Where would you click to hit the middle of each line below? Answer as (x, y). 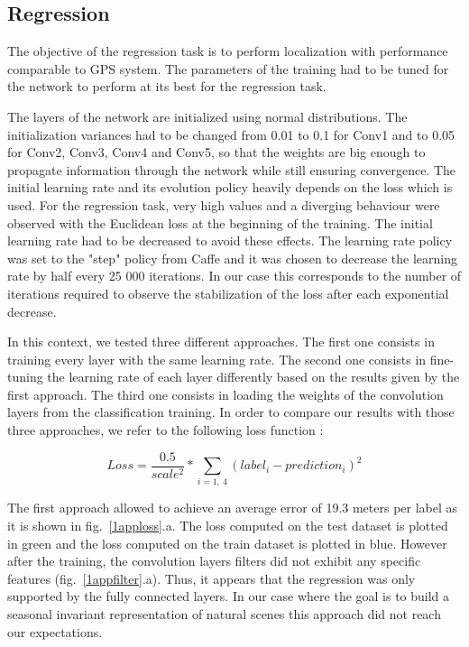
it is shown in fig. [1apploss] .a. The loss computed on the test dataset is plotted (228, 526)
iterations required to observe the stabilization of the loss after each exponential (228, 293)
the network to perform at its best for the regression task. (167, 86)
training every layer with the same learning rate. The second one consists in (217, 359)
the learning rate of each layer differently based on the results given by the (253, 377)
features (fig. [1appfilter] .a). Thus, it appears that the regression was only (212, 578)
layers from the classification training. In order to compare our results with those (231, 412)
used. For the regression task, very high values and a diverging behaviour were (224, 204)
